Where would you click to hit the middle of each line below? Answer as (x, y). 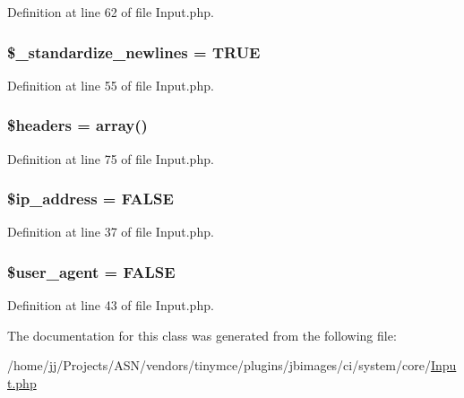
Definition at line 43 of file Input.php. (111, 305)
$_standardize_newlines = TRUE (134, 52)
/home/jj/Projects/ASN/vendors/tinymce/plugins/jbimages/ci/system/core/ (219, 365)
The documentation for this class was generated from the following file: (202, 335)
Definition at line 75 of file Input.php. (111, 158)
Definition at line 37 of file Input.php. (111, 232)
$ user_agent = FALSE (91, 271)
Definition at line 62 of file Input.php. (111, 12)
